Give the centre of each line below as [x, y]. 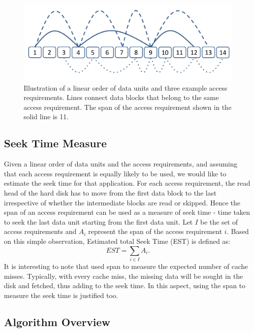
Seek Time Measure [55, 143]
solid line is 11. [46, 116]
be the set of [219, 221]
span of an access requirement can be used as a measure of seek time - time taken [127, 212]
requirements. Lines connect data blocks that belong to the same [121, 97]
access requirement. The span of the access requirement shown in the [128, 107]
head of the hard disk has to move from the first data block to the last [110, 193]
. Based [238, 231]
